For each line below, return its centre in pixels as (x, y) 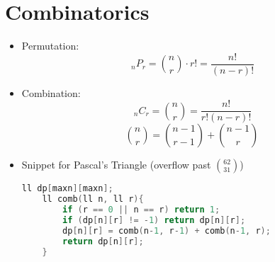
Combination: (51, 92)
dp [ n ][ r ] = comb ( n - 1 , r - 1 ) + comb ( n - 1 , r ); (167, 230)
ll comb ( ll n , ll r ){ (93, 199)
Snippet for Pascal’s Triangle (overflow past (116, 165)
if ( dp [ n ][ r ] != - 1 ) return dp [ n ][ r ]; (154, 221)
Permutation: (50, 46)
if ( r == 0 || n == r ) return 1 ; (141, 210)
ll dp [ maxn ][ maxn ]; (67, 189)
